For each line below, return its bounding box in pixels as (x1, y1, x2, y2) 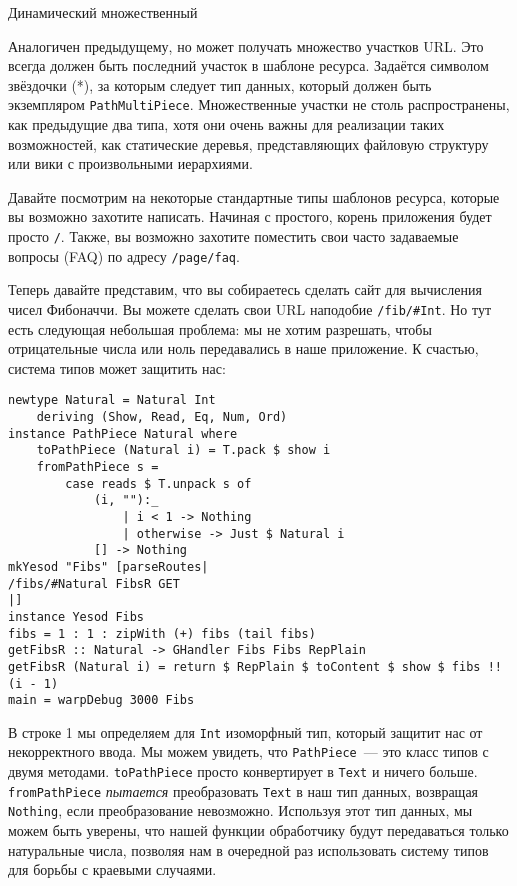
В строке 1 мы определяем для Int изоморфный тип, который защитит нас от (8, 721, 483, 742)
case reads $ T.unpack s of (65, 476, 252, 491)
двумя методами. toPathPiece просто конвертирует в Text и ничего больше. (8, 761, 478, 782)
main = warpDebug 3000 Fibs (8, 693, 195, 708)
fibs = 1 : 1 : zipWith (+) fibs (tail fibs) (8, 626, 316, 641)
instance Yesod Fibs (8, 609, 145, 624)
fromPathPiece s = (36, 459, 159, 474)
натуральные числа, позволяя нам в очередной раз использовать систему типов (8, 839, 489, 860)
